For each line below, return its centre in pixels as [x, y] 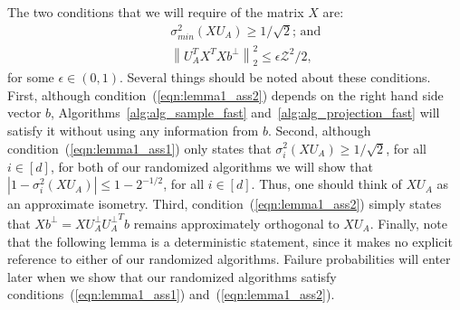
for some [31, 77]
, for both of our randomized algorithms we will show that [212, 166]
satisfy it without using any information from [133, 130]
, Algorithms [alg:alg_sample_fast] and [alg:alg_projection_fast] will [245, 113]
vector [24, 113]
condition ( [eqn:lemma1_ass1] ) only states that [139, 148]
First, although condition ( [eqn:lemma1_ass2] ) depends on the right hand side [225, 94]
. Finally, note [409, 223]
